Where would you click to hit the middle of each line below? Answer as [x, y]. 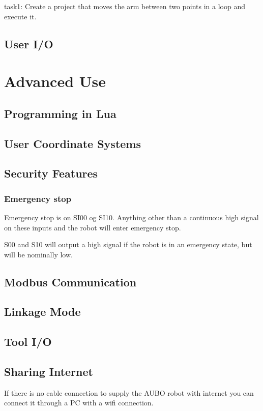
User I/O [29, 43]
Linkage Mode [42, 312]
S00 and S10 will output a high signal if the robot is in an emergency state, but [128, 244]
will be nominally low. [38, 254]
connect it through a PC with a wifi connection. [79, 403]
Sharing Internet [49, 372]
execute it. [20, 16]
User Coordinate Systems [72, 143]
